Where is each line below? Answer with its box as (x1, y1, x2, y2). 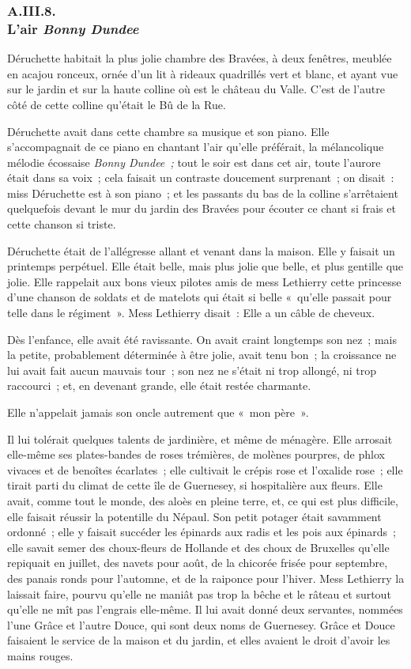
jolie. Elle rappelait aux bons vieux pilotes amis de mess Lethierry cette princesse (7, 273, 402, 289)
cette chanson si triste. (7, 216, 116, 232)
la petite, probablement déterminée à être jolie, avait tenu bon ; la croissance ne (7, 346, 397, 363)
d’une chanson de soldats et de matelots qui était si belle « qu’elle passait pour (7, 289, 392, 305)
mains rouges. (7, 647, 74, 663)
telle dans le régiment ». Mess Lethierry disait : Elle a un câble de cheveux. (7, 304, 375, 321)
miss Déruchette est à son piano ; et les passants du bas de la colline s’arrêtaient (7, 184, 398, 201)
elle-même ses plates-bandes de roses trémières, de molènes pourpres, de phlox (7, 446, 385, 463)
